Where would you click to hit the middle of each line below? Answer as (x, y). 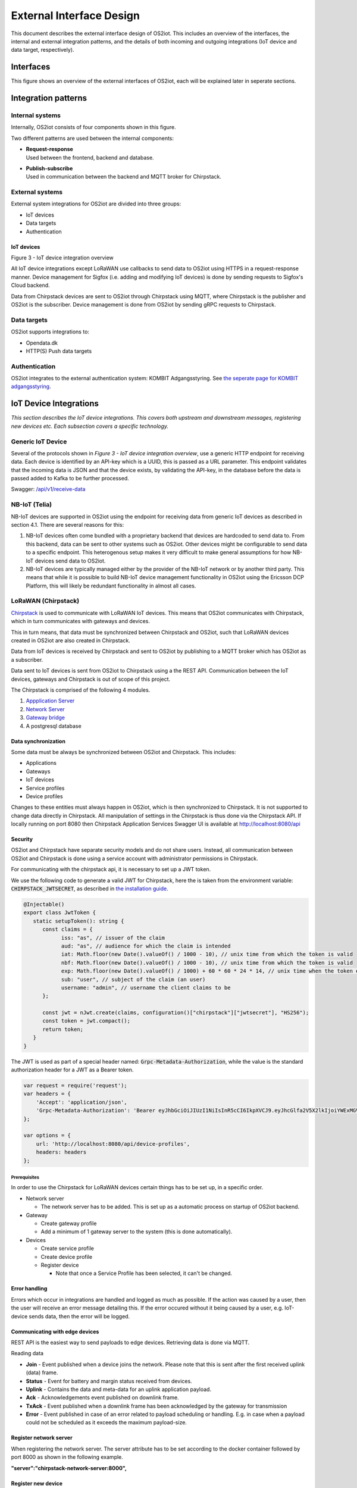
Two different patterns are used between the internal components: (93, 138)
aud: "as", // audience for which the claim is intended (146, 946)
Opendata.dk (42, 343)
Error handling (29, 1289)
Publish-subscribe (49, 168)
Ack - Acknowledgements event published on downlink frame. (102, 1398)
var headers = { (47, 1094)
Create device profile (66, 1256)
